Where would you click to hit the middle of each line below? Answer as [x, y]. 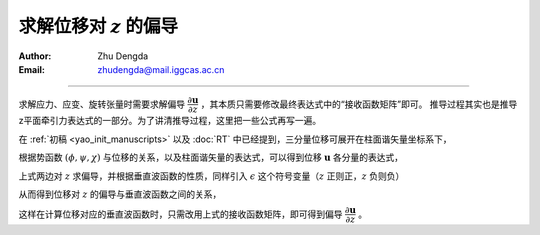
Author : [35, 56]
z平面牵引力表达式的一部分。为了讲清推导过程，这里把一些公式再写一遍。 [170, 121]
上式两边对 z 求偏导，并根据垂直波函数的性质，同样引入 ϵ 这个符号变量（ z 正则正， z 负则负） [211, 176]
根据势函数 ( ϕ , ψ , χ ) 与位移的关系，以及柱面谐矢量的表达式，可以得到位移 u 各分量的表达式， [211, 157]
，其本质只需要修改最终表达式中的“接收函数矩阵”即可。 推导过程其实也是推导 [359, 104]
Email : [31, 69]
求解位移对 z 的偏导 [98, 26]
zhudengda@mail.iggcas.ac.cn [161, 69]
